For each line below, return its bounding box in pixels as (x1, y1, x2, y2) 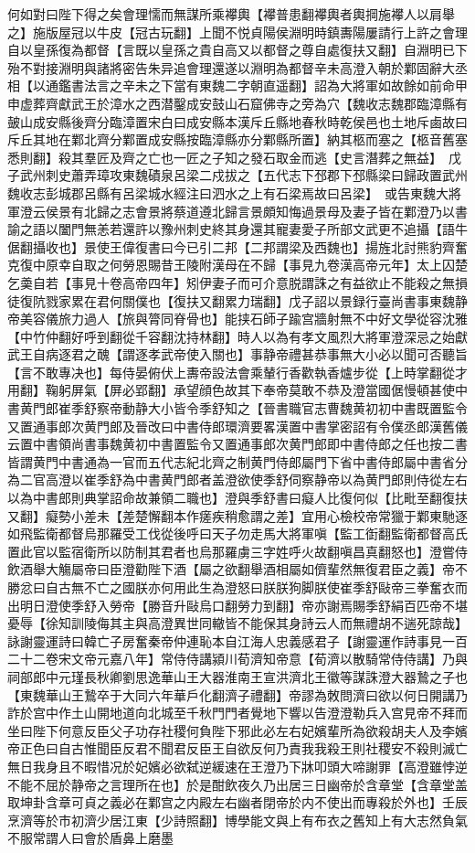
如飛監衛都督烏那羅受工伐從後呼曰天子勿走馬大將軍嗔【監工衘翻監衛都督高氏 (7, 524, 468, 543)
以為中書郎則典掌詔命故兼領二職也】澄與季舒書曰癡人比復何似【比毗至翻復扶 (7, 488, 468, 507)
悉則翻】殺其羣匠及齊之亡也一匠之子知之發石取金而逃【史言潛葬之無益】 (7, 147, 436, 166)
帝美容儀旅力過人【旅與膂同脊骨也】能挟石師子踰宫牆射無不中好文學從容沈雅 (7, 309, 468, 328)
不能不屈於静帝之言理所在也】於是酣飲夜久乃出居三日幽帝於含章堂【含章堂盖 (7, 774, 468, 794)
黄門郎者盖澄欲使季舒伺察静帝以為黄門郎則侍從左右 (160, 470, 468, 489)
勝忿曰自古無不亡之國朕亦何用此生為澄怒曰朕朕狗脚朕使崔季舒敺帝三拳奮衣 (7, 578, 455, 596)
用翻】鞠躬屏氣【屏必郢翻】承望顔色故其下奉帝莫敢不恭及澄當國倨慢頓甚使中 (7, 380, 468, 400)
